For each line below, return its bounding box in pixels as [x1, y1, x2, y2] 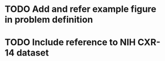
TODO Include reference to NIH [4, 37, 136, 48]
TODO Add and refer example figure [4, 3, 156, 15]
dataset [16, 47, 49, 59]
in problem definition [4, 14, 93, 25]
